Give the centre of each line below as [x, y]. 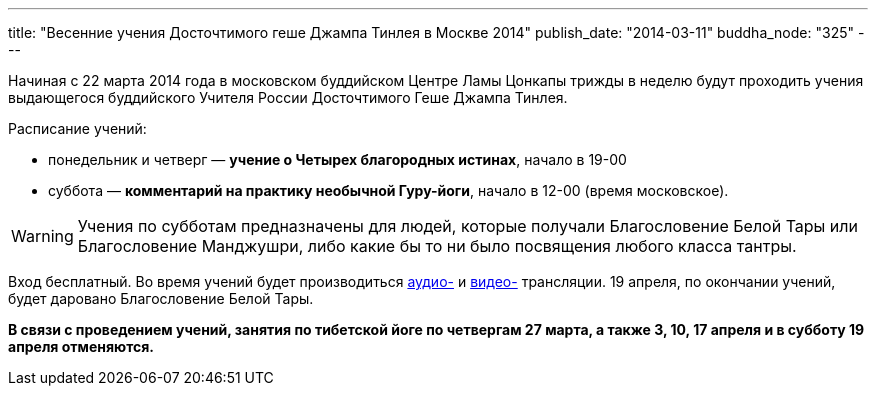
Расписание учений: [77, 128]
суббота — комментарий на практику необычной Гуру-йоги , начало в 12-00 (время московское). [388, 190]
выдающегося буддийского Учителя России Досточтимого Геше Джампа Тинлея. [288, 97]
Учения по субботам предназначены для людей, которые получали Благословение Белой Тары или [467, 226]
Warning [42, 236]
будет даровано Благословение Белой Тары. [161, 298]
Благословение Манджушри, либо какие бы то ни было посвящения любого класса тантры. [437, 246]
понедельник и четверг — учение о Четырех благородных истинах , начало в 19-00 [337, 159]
